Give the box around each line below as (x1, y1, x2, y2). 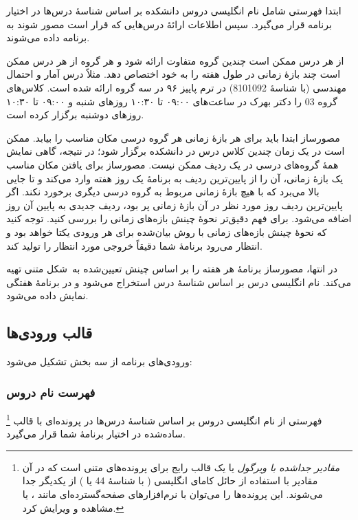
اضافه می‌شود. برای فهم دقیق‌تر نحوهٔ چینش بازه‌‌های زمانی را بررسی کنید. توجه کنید (6, 211, 352, 226)
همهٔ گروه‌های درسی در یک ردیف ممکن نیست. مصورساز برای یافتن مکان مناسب (6, 157, 339, 171)
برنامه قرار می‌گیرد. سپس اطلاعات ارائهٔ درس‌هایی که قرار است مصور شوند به (6, 17, 332, 31)
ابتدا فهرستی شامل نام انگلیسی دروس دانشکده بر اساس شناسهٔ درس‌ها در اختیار (6, 3, 342, 17)
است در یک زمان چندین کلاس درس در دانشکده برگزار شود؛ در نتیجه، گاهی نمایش (6, 144, 345, 158)
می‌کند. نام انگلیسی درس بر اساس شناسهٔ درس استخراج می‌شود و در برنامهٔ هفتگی (6, 274, 352, 289)
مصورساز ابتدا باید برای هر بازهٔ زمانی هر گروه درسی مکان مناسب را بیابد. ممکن (6, 130, 340, 144)
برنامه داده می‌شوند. (6, 30, 90, 45)
